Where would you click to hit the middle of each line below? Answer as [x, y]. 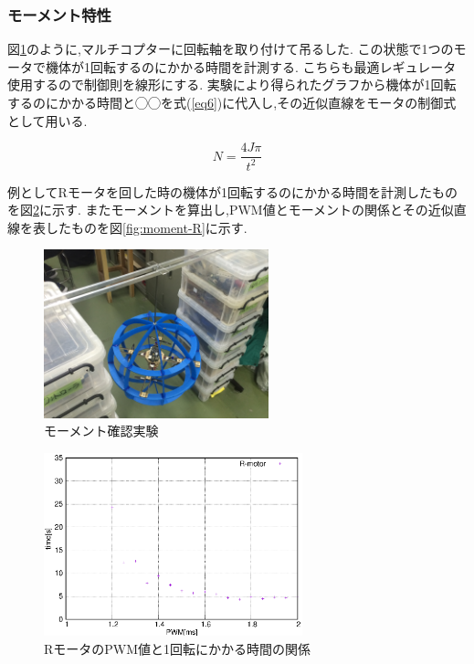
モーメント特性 [59, 14]
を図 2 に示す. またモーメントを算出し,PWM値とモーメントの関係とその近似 [231, 210]
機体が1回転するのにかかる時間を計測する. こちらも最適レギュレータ [251, 66]
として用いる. [47, 120]
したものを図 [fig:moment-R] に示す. [146, 227]
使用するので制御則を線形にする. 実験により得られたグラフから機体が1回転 [232, 84]
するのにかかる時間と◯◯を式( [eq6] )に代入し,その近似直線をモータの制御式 [232, 102]
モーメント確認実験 [101, 431]
